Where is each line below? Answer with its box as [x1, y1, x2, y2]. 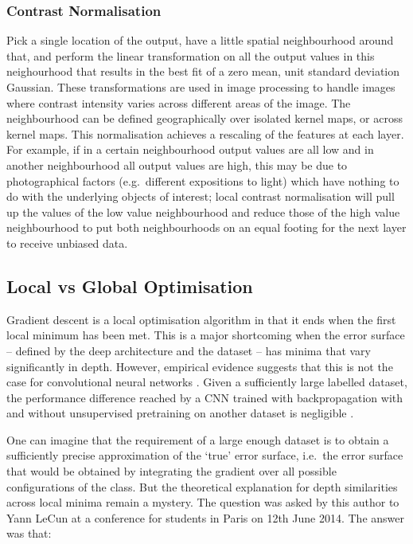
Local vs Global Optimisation [6, 273, 253, 298]
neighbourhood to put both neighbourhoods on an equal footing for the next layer [6, 219, 407, 236]
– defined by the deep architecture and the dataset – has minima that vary [6, 342, 371, 358]
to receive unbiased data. [6, 234, 128, 251]
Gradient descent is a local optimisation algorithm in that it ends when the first [6, 311, 396, 327]
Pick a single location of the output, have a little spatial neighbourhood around [6, 32, 394, 49]
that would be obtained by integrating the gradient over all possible [6, 463, 337, 479]
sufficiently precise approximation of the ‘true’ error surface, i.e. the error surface [6, 447, 403, 464]
